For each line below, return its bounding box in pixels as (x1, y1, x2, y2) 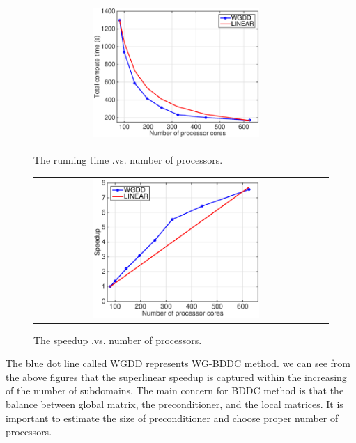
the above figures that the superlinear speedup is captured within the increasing (6, 369, 347, 384)
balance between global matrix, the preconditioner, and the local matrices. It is (6, 397, 343, 412)
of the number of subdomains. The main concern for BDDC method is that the (6, 383, 344, 398)
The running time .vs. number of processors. (33, 153, 223, 167)
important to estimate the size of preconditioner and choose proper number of (6, 410, 339, 425)
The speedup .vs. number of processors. (33, 332, 202, 347)
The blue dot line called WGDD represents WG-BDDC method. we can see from (6, 356, 350, 371)
